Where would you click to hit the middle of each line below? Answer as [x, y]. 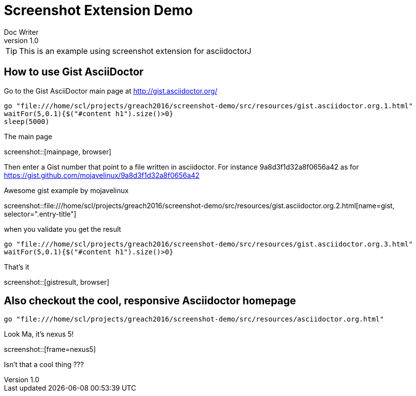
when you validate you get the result [63, 229]
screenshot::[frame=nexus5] [50, 349]
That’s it [17, 267]
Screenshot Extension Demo [98, 10]
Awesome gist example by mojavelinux [66, 190]
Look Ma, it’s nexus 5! [39, 334]
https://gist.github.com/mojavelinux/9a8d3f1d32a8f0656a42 [102, 175]
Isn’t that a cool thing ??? [44, 365]
